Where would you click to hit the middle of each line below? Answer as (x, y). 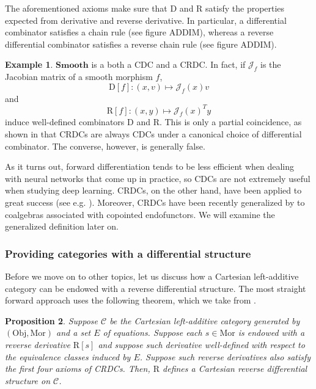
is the (271, 64)
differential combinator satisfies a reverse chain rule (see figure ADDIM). (141, 44)
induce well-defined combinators (65, 122)
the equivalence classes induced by (68, 356)
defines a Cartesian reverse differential (235, 369)
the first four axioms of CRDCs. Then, (78, 369)
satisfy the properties (245, 8)
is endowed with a (271, 333)
